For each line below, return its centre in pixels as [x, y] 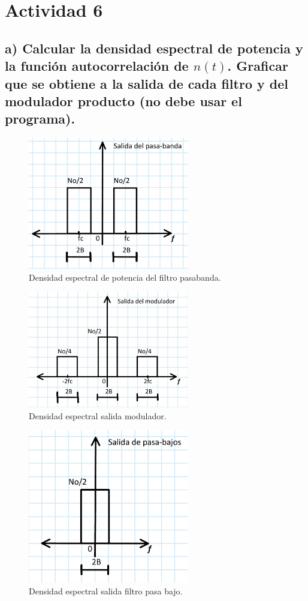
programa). [40, 118]
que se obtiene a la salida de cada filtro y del [147, 83]
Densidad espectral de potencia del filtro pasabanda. [125, 277]
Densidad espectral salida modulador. [98, 415]
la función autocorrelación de [97, 66]
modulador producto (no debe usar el [123, 100]
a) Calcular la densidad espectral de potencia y [154, 48]
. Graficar [258, 66]
